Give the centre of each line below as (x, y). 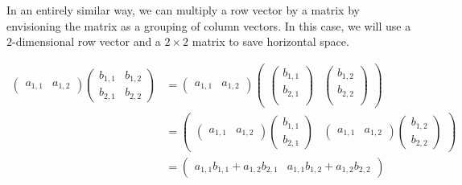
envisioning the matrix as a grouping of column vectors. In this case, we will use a (209, 25)
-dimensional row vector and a (87, 41)
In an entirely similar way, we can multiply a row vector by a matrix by (183, 10)
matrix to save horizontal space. (270, 41)
